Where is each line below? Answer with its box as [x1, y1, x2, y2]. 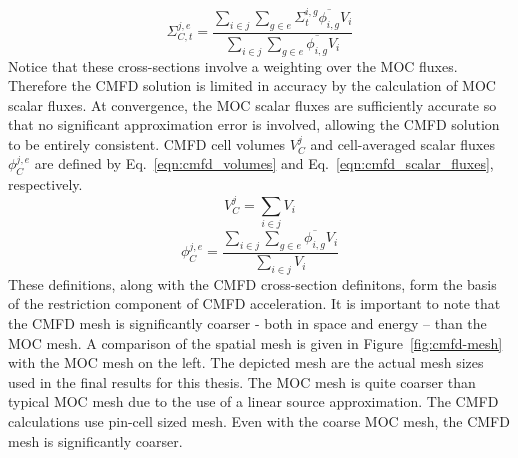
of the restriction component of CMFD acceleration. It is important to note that [8, 293, 501, 314]
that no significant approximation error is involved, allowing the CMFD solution [8, 114, 500, 135]
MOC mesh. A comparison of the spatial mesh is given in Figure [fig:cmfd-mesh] [8, 332, 503, 353]
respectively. [8, 174, 83, 195]
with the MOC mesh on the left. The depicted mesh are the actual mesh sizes [8, 352, 484, 373]
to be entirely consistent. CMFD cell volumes [8, 133, 286, 154]
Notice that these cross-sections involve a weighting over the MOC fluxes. [8, 55, 458, 76]
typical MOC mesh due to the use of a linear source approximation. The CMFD [8, 391, 499, 412]
